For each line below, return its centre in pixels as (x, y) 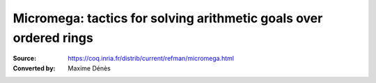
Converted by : (34, 68)
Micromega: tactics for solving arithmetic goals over (168, 18)
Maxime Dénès (89, 68)
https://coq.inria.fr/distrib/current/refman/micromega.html (151, 59)
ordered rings (53, 38)
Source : (25, 59)
